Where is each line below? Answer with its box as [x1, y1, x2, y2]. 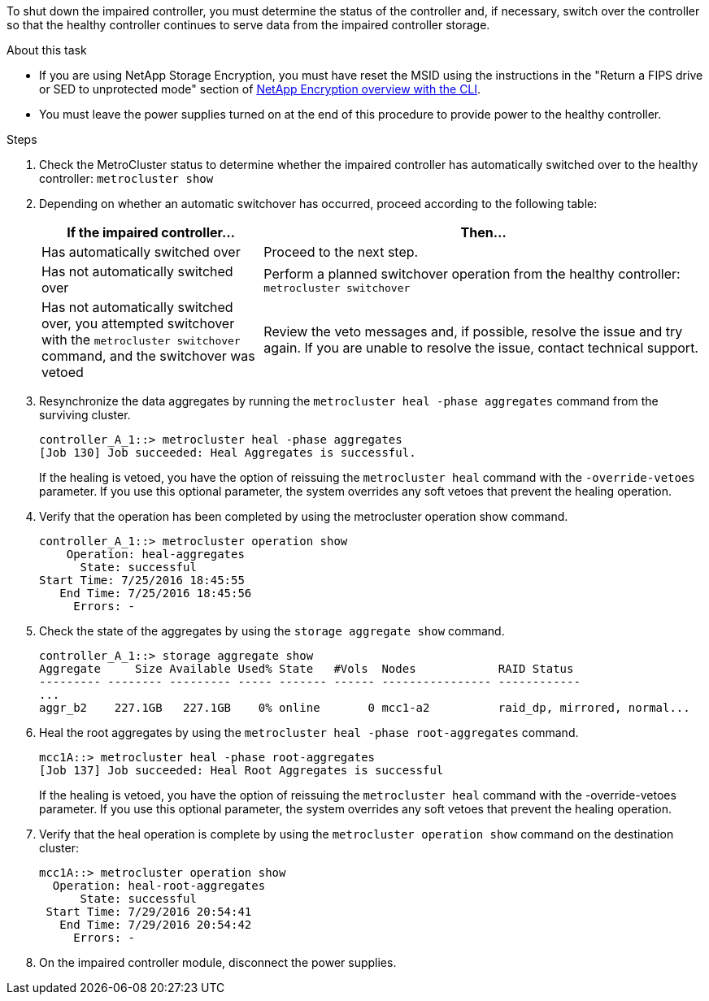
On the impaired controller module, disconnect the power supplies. [39, 955, 397, 969]
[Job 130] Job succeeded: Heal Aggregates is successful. [39, 446, 416, 459]
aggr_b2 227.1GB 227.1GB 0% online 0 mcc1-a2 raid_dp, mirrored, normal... [39, 701, 690, 714]
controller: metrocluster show [39, 171, 214, 185]
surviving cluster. [39, 408, 131, 422]
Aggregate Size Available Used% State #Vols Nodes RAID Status [39, 662, 574, 675]
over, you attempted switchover [41, 315, 235, 331]
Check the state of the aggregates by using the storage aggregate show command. [39, 624, 505, 638]
